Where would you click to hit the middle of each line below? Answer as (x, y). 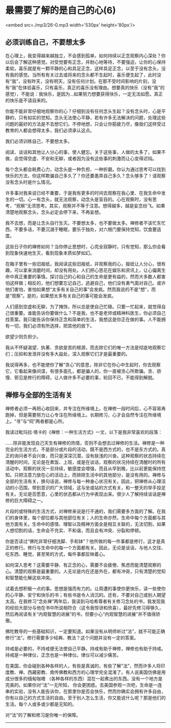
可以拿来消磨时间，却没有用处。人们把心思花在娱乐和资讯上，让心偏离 (88, 270)
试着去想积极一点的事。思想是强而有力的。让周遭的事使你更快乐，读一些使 (83, 589)
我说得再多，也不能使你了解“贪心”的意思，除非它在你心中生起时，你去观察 (83, 365)
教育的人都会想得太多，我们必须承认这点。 (50, 130)
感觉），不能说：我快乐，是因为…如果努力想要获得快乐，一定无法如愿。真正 (84, 94)
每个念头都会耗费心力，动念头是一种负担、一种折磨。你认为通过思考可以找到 (85, 169)
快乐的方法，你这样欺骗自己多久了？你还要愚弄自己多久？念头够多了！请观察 (85, 175)
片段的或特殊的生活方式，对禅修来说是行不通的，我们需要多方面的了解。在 (83, 511)
